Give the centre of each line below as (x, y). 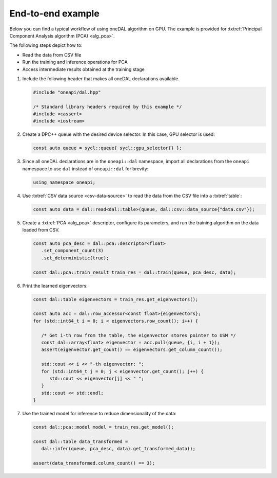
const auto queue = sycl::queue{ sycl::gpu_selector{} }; (107, 148)
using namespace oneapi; (64, 182)
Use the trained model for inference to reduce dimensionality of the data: (99, 414)
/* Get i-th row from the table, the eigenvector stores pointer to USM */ (138, 335)
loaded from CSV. (41, 230)
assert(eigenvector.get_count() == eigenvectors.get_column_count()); (132, 350)
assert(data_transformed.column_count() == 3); (94, 463)
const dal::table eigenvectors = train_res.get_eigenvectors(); (116, 299)
